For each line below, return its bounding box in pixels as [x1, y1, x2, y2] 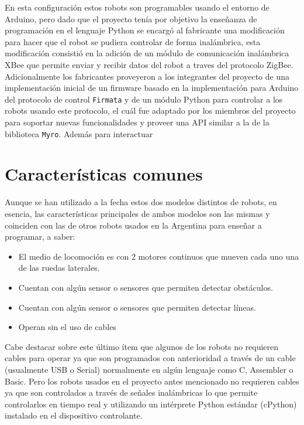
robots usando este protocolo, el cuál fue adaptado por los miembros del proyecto [5, 104, 296, 117]
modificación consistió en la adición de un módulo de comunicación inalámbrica [5, 47, 289, 59]
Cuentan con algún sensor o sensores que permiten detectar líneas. [18, 301, 256, 313]
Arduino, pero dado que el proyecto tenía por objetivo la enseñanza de [5, 12, 257, 25]
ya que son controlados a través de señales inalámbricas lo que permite [5, 386, 258, 399]
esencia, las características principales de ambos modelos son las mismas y [5, 207, 270, 219]
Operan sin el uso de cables [18, 321, 116, 333]
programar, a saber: [5, 230, 75, 243]
